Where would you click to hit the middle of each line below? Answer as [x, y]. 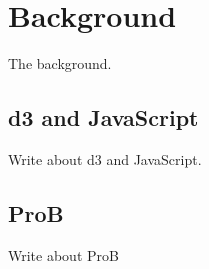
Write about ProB [63, 254]
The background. [60, 63]
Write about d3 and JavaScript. [105, 158]
